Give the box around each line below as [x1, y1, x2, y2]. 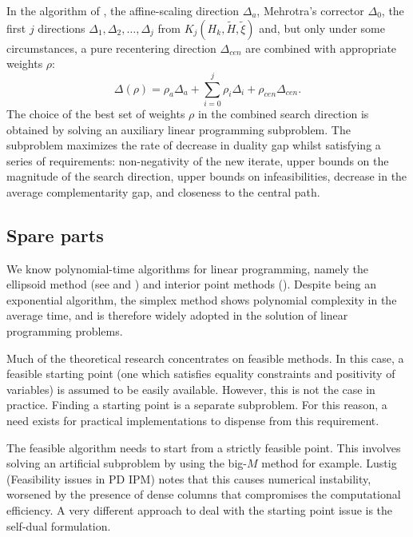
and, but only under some [259, 19, 385, 36]
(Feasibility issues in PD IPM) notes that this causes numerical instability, [6, 470, 371, 487]
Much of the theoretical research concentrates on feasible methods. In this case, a [6, 349, 404, 366]
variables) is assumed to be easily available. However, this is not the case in [6, 380, 375, 397]
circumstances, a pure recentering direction [6, 39, 216, 56]
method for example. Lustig [261, 455, 397, 471]
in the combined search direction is [197, 105, 369, 121]
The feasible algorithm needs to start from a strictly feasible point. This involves [6, 439, 401, 455]
